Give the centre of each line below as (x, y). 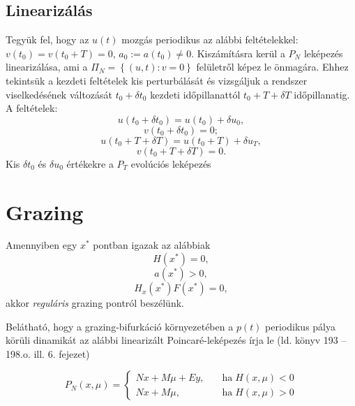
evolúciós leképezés (171, 163)
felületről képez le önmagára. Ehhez (272, 67)
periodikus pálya (300, 326)
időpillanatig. (322, 94)
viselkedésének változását (59, 94)
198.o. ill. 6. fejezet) (48, 353)
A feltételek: (32, 108)
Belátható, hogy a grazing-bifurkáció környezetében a (120, 326)
